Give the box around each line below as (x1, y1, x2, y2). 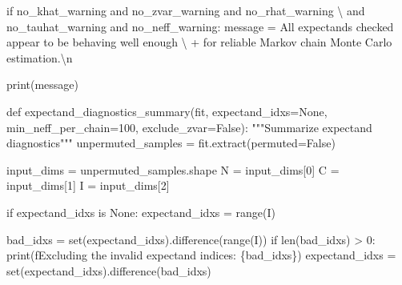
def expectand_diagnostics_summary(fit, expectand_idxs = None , (6, 102, 328, 119)
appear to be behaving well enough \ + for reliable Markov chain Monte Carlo (6, 34, 392, 50)
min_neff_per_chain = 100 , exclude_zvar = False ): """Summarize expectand (6, 118, 372, 135)
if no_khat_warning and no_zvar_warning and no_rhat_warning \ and (6, 2, 365, 18)
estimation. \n (6, 49, 73, 66)
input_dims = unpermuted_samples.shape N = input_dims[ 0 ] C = (6, 161, 340, 178)
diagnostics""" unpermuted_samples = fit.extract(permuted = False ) (6, 134, 336, 151)
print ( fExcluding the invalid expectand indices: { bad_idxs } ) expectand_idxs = (6, 247, 396, 263)
